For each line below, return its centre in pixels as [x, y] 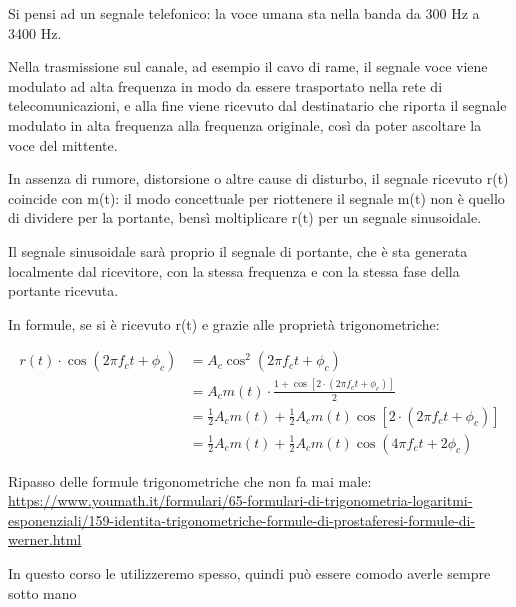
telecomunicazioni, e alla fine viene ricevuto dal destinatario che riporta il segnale [257, 105]
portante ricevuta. [63, 290]
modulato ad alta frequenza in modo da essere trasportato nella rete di [225, 85]
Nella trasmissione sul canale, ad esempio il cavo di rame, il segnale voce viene [248, 66]
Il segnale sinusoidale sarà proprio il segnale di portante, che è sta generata [238, 250]
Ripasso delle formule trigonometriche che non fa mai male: [190, 480]
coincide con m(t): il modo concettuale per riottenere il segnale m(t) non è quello [256, 197]
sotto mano [42, 592]
